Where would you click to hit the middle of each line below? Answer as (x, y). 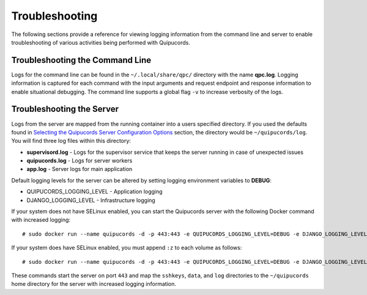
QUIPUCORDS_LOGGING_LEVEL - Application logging (95, 192)
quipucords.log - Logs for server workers (80, 161)
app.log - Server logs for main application (80, 169)
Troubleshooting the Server (65, 109)
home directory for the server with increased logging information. (94, 284)
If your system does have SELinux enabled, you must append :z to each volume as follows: (127, 248)
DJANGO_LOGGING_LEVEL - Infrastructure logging (91, 200)
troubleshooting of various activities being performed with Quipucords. (101, 42)
